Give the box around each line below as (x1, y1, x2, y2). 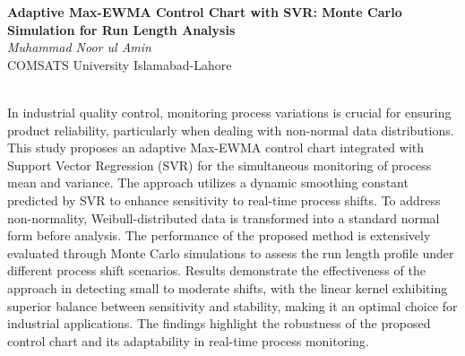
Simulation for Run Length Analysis (7, 20, 236, 39)
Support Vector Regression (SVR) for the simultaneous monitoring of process (7, 155, 432, 174)
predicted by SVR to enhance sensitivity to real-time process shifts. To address (7, 190, 441, 209)
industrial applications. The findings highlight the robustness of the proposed (7, 314, 431, 333)
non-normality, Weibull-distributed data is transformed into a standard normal (7, 208, 440, 227)
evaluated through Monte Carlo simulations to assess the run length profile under (7, 243, 454, 262)
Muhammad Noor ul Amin (7, 38, 151, 56)
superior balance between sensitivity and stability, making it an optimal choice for (7, 296, 458, 315)
